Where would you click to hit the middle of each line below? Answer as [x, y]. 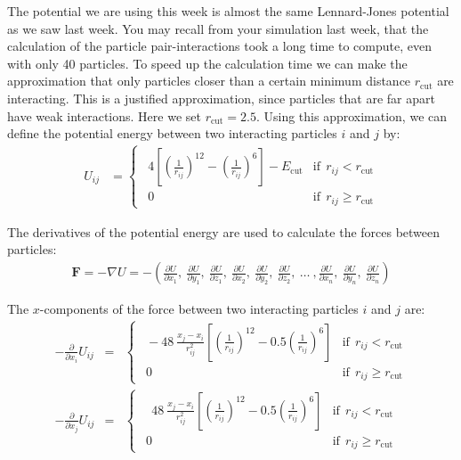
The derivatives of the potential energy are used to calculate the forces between [224, 231]
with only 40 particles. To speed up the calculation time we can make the [207, 63]
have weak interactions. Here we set [104, 115]
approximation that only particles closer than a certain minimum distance [209, 81]
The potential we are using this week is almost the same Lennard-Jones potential [228, 11]
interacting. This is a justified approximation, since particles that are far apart [221, 98]
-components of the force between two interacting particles [199, 309]
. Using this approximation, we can [352, 115]
